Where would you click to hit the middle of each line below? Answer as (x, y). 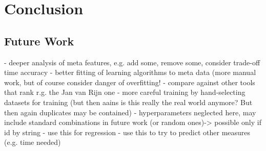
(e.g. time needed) (33, 142)
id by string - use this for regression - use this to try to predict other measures (127, 132)
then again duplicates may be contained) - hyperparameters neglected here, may (130, 112)
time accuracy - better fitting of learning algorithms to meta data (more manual (130, 72)
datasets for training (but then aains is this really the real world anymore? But (128, 102)
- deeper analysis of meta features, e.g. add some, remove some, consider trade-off (132, 62)
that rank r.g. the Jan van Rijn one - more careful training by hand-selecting (125, 92)
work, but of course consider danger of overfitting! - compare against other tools (130, 82)
